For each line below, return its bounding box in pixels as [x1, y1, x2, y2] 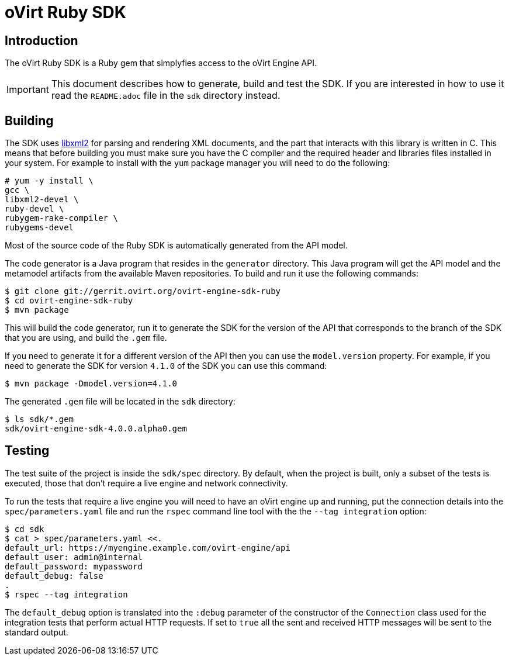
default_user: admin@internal [5, 552, 143, 562]
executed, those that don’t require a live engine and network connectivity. [5, 478, 288, 488]
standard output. [5, 627, 68, 637]
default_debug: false [5, 571, 103, 580]
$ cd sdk [5, 524, 44, 534]
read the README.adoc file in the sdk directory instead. [51, 89, 281, 102]
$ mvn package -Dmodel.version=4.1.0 [5, 379, 178, 389]
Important [6, 84, 49, 96]
